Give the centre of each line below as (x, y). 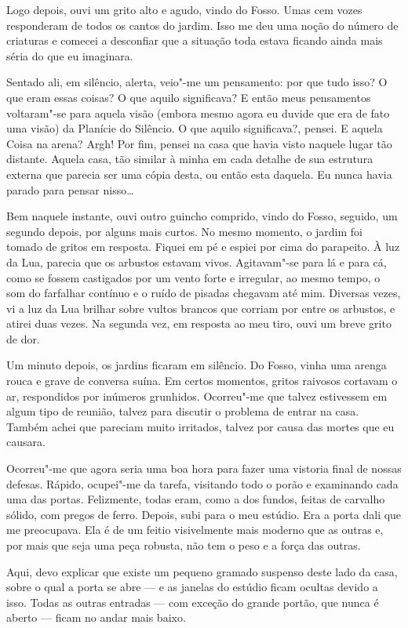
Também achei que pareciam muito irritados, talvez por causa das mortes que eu (200, 426)
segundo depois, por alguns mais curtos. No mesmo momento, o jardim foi (185, 231)
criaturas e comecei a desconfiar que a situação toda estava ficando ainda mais (195, 40)
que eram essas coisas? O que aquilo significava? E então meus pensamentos (189, 97)
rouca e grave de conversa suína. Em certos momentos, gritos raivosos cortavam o (202, 381)
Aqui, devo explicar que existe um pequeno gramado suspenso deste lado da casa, (202, 571)
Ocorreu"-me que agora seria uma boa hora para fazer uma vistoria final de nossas (204, 468)
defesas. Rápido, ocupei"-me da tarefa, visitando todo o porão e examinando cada (202, 483)
